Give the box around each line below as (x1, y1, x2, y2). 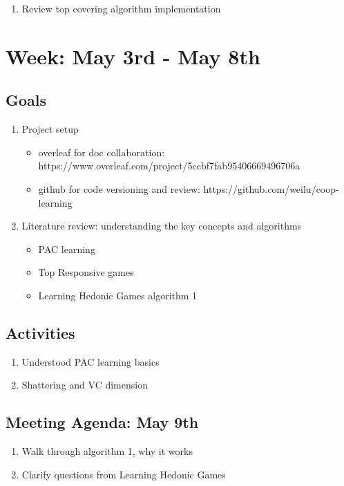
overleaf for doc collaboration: (38, 144, 165, 159)
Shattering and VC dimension (21, 377, 148, 392)
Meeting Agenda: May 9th (6, 411, 199, 433)
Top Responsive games (38, 265, 134, 279)
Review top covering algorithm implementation (21, 1, 221, 15)
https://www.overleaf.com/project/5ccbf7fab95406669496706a (38, 158, 300, 173)
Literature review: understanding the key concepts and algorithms (21, 218, 302, 233)
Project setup (21, 122, 79, 136)
